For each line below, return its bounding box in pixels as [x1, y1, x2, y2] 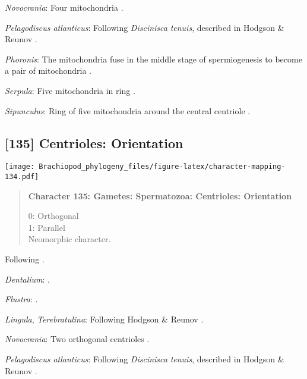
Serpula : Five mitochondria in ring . [5, 84, 135, 96]
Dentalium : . [5, 272, 50, 285]
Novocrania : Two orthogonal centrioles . [5, 333, 150, 345]
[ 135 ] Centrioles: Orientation [5, 133, 183, 152]
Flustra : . [5, 293, 38, 305]
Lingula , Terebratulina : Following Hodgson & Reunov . [5, 312, 204, 325]
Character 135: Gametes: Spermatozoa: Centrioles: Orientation [28, 189, 292, 202]
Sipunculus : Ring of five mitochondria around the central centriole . [5, 104, 251, 117]
